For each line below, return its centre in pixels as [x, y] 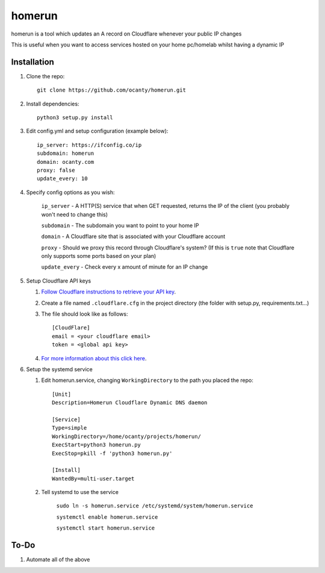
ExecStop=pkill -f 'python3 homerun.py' [112, 453]
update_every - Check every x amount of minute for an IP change [125, 267]
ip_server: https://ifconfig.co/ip [89, 145]
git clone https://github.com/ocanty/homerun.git [112, 90]
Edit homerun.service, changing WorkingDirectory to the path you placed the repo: [147, 380]
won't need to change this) [75, 214]
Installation [32, 62]
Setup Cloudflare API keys [59, 281]
